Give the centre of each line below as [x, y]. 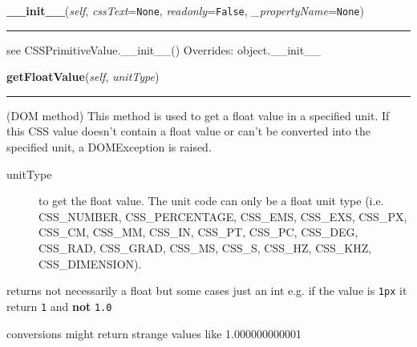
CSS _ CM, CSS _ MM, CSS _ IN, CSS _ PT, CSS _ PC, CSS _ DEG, [198, 232]
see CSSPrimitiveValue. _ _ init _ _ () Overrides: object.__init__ [164, 49]
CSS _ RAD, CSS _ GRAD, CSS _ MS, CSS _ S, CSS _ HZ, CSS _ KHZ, [205, 248]
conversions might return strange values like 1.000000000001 [154, 333]
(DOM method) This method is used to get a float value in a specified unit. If [198, 115]
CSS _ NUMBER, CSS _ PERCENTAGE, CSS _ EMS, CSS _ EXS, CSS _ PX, [223, 216]
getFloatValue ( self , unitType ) [83, 77]
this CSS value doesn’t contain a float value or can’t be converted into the [189, 131]
